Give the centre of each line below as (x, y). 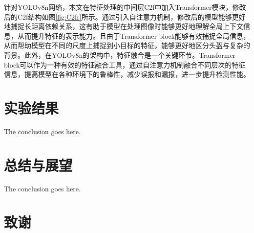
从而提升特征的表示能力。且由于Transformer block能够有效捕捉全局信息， (134, 35)
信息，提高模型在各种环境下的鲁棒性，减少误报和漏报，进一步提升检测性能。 (127, 74)
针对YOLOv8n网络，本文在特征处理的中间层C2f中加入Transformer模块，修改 (125, 7)
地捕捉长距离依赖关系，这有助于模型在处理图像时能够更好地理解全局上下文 (124, 26)
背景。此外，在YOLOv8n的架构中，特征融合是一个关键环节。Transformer (120, 55)
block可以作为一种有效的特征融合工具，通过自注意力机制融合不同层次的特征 (125, 64)
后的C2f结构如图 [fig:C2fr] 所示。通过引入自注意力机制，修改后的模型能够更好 (125, 16)
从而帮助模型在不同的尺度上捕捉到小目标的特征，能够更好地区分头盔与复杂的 (127, 45)
